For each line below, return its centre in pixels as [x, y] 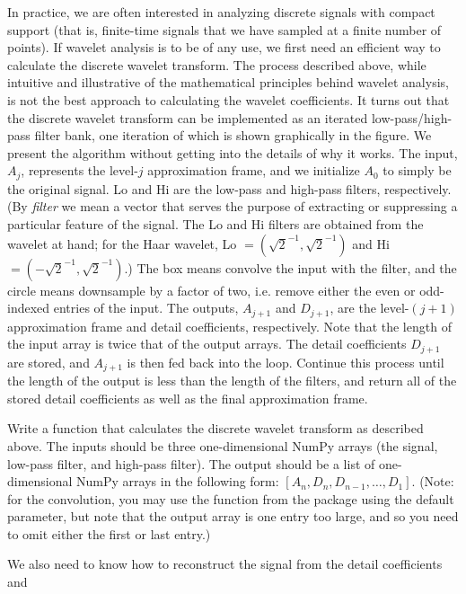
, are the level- [369, 308]
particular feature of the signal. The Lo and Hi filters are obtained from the [215, 223]
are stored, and [48, 362]
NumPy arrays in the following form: [178, 481]
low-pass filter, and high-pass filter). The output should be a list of [191, 463]
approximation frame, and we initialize [254, 170]
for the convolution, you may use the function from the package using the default [231, 498]
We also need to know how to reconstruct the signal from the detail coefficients [225, 564]
